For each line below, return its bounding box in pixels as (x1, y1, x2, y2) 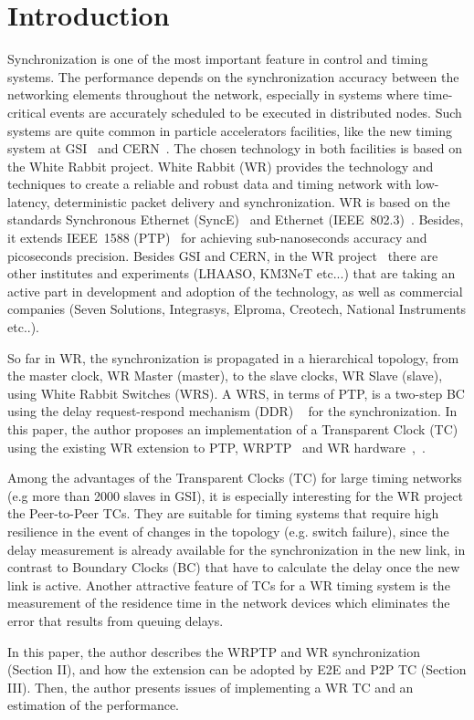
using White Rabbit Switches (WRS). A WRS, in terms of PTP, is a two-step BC (7, 383, 465, 402)
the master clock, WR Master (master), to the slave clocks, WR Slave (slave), (7, 366, 443, 385)
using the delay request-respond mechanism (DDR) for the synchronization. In (7, 402, 458, 421)
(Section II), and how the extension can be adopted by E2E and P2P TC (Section (7, 660, 467, 679)
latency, (7, 192, 50, 211)
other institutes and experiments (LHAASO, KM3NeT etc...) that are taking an (7, 264, 456, 283)
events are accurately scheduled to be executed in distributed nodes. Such (49, 102, 462, 121)
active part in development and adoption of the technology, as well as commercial (7, 281, 463, 300)
